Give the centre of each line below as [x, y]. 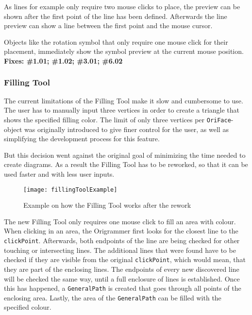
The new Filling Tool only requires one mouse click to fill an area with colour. [120, 221]
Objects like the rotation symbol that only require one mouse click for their [116, 41]
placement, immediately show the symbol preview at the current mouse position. [124, 51]
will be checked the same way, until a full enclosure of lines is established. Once [122, 278]
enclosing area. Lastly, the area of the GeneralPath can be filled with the [113, 297]
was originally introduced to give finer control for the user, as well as [126, 129]
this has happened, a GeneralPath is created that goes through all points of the [123, 288]
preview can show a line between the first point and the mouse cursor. [108, 25]
